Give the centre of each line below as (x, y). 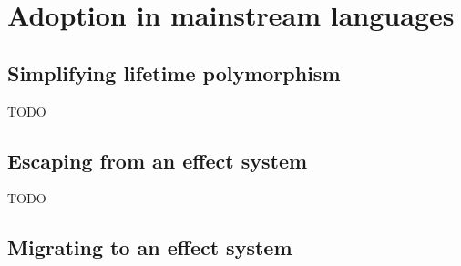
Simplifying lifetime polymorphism (174, 72)
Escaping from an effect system (158, 160)
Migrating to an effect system (150, 247)
